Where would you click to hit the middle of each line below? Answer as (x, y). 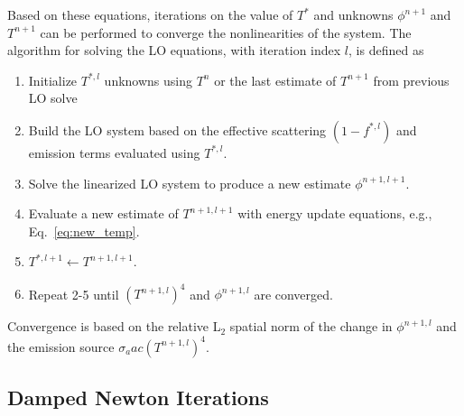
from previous (411, 80)
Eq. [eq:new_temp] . (84, 231)
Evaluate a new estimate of (103, 213)
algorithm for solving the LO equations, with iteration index (174, 50)
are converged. (293, 294)
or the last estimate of (275, 80)
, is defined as (386, 50)
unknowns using (148, 80)
